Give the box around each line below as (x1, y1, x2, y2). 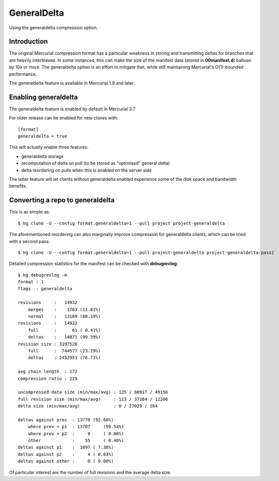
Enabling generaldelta (9, 93, 78, 101)
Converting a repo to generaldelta (9, 196, 115, 205)
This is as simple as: (9, 209, 50, 215)
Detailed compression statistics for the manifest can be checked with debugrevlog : (9, 261, 178, 267)
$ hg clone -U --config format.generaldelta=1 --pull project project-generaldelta (18, 220, 225, 226)
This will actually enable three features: (9, 144, 88, 150)
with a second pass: (9, 238, 50, 244)
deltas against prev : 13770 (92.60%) (18, 417, 114, 422)
